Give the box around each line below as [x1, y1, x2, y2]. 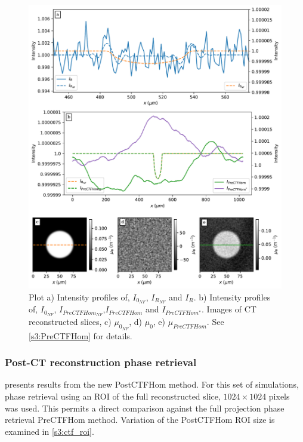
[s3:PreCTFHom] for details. [29, 329, 132, 342]
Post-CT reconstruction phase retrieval [5, 355, 197, 370]
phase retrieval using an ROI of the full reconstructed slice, [5, 389, 221, 402]
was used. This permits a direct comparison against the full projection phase [5, 401, 285, 414]
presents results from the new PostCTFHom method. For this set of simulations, [5, 378, 299, 391]
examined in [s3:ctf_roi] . [5, 425, 94, 437]
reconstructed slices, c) [29, 315, 112, 328]
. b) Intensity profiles [193, 290, 271, 303]
